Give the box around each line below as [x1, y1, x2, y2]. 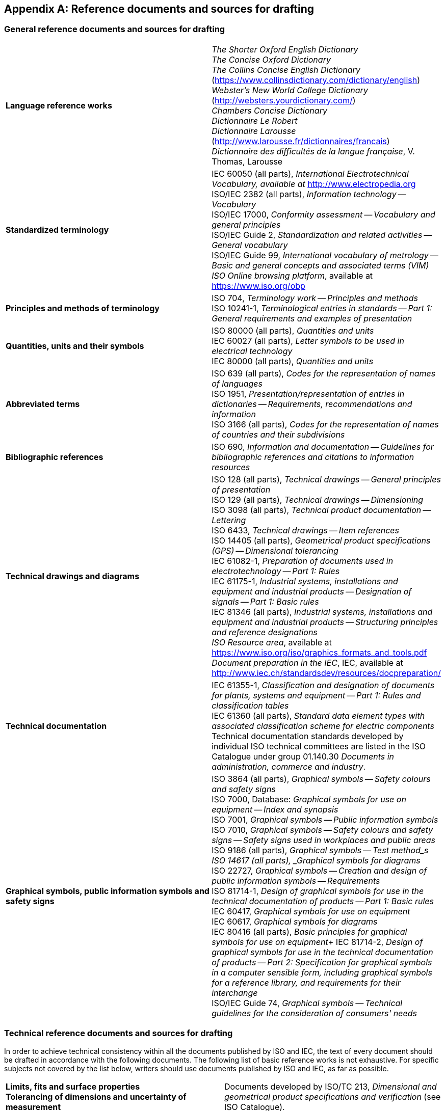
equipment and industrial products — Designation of [212, 586, 412, 597]
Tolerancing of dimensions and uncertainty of [6, 1091, 187, 1102]
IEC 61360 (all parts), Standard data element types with [212, 710, 425, 721]
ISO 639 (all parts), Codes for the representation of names [212, 368, 436, 378]
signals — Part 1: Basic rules [212, 596, 319, 607]
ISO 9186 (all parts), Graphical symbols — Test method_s [212, 845, 429, 855]
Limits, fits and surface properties [6, 1081, 140, 1092]
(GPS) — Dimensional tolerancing [212, 545, 338, 556]
